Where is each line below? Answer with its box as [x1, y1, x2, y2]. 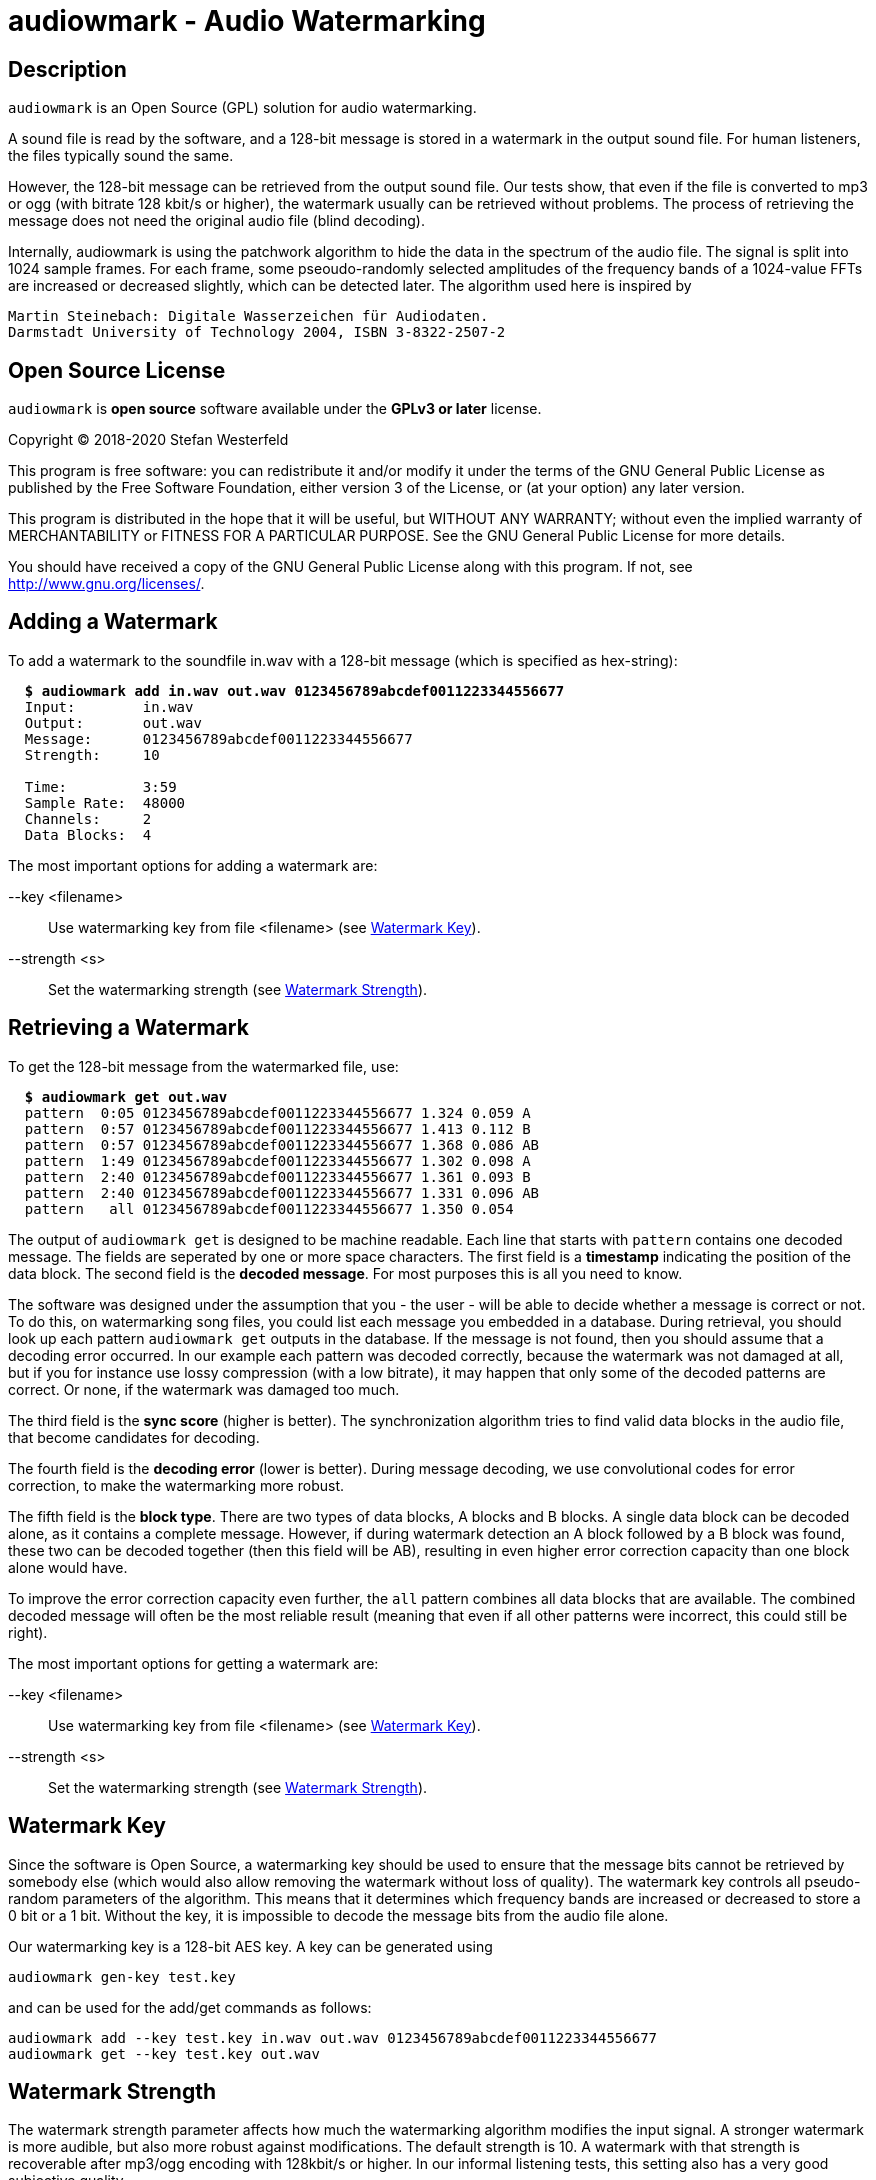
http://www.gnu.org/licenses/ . [8, 575, 205, 593]
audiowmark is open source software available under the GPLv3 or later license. [8, 400, 542, 418]
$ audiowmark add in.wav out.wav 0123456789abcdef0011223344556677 [24, 682, 565, 699]
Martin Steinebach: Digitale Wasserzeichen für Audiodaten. [8, 308, 489, 325]
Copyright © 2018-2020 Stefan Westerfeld [8, 431, 289, 449]
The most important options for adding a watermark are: [8, 856, 378, 874]
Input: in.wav [24, 698, 194, 715]
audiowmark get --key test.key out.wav [8, 2045, 320, 2062]
